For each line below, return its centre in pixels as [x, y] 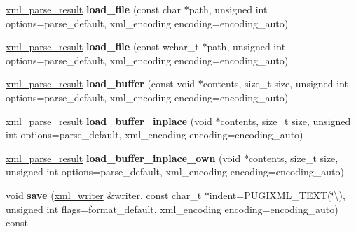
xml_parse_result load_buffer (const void [101, 84]
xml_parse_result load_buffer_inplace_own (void [123, 158]
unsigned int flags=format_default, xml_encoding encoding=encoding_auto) [172, 209]
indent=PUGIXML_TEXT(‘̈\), [277, 195]
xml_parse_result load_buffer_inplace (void [109, 121]
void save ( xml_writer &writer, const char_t [104, 195]
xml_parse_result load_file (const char [94, 9]
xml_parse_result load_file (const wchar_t [102, 46]
